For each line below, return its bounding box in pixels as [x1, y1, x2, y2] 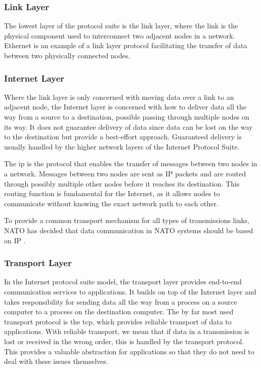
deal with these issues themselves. [4, 356, 108, 366]
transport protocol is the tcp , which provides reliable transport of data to [4, 316, 232, 326]
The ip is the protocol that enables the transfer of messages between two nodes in [4, 158, 257, 169]
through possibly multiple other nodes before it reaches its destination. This [4, 178, 240, 189]
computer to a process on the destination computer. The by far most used [4, 306, 234, 317]
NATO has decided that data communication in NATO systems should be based [4, 225, 253, 235]
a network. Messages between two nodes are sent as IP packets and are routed [4, 168, 246, 178]
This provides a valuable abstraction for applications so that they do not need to [4, 346, 254, 356]
